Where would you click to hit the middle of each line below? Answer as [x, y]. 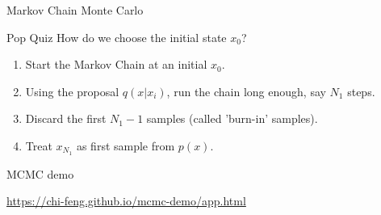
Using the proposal [72, 91]
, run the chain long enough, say [246, 91]
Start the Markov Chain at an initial [116, 64]
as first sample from [126, 145]
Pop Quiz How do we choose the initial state [117, 37]
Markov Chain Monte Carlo [75, 10]
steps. [361, 91]
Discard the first [66, 118]
